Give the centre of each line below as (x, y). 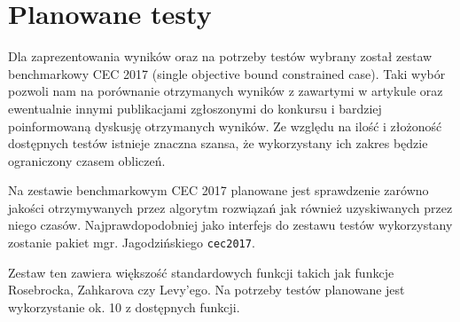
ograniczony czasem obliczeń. (87, 160)
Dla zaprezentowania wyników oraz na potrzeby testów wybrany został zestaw (220, 56)
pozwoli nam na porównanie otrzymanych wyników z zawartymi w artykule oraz (226, 91)
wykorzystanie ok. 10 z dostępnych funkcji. (124, 306)
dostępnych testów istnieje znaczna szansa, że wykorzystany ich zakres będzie (218, 143)
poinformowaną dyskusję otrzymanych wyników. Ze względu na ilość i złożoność (225, 126)
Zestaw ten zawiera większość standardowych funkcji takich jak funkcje (201, 272)
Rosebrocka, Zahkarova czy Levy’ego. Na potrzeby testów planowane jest (207, 290)
